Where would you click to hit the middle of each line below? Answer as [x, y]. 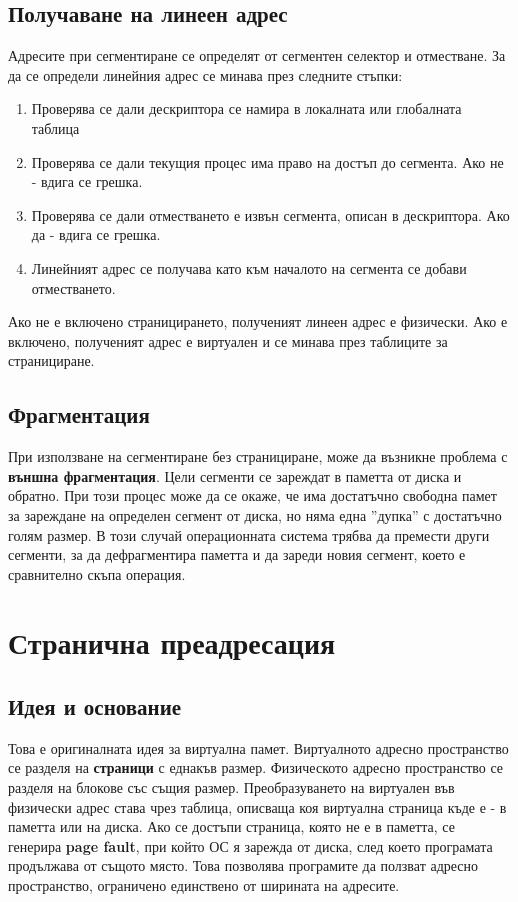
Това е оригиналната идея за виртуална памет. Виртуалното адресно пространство [258, 747]
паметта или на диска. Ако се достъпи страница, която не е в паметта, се [231, 826]
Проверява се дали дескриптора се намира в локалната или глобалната [246, 108]
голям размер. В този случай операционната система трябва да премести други [249, 534]
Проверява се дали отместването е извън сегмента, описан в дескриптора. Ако [270, 214]
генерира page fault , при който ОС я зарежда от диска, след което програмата [250, 845]
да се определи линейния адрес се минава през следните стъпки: [205, 74]
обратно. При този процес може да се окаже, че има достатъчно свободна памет [252, 495]
